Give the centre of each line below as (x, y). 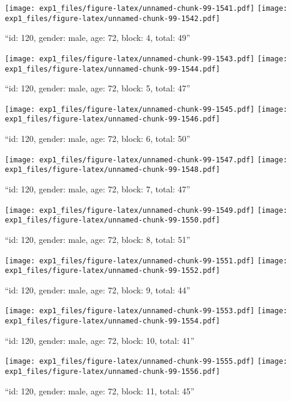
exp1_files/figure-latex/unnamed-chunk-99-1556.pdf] (112, 372)
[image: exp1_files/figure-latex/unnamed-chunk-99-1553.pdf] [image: (146, 311)
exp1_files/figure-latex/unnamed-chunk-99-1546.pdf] (112, 119)
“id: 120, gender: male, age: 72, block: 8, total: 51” (98, 239)
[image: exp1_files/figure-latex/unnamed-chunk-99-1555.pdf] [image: (146, 362)
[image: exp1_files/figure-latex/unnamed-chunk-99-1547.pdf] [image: (146, 160)
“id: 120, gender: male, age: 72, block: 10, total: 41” (100, 340)
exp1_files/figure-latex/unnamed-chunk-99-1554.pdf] (112, 321)
